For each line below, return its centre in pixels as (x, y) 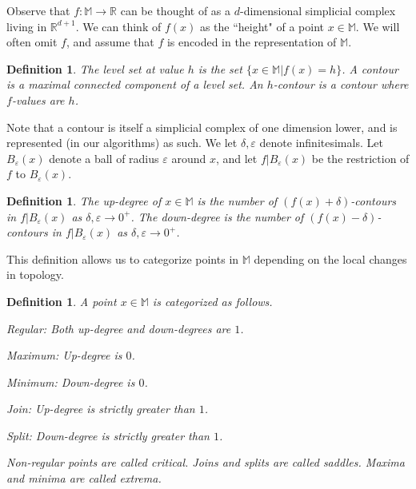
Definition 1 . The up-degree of (84, 200)
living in (27, 26)
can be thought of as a (176, 10)
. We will (378, 26)
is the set (220, 68)
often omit (32, 42)
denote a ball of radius (104, 158)
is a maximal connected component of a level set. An (135, 84)
